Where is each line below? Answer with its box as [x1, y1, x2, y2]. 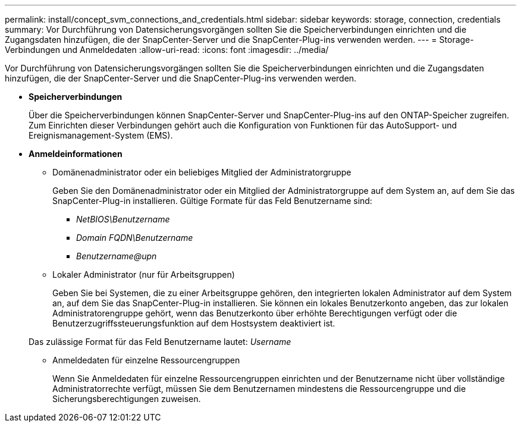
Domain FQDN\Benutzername [76, 233, 193, 243]
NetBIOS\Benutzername [76, 214, 170, 224]
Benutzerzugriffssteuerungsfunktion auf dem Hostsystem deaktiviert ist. [52, 318, 335, 328]
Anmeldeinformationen [29, 149, 123, 159]
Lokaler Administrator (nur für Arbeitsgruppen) [52, 269, 235, 280]
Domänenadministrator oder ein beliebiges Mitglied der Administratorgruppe [52, 167, 351, 177]
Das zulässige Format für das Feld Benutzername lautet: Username [29, 337, 291, 347]
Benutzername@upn [76, 251, 157, 261]
